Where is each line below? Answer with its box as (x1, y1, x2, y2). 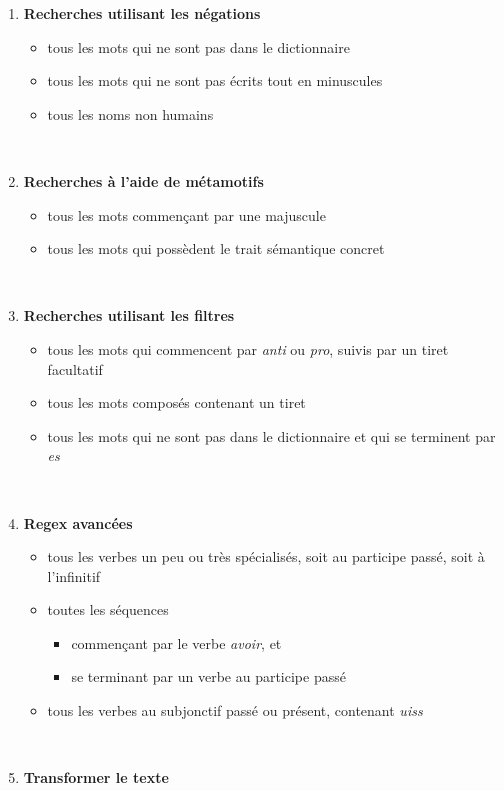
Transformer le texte (23, 767, 169, 788)
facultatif (47, 358, 103, 379)
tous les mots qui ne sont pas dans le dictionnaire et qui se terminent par (47, 425, 496, 446)
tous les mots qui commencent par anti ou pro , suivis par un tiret (47, 338, 449, 359)
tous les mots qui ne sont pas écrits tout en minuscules (47, 70, 383, 91)
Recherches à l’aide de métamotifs (23, 170, 264, 191)
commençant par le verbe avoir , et (71, 632, 282, 653)
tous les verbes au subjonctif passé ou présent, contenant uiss (47, 700, 423, 721)
